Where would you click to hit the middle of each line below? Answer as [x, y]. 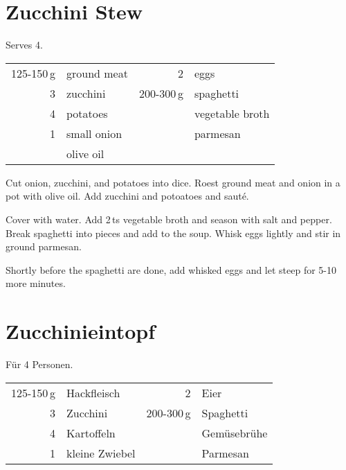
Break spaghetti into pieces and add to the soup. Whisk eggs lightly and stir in [173, 233]
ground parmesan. [44, 246]
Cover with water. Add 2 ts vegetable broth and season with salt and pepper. [169, 219]
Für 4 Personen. [39, 364]
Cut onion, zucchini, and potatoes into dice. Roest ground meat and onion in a [173, 182]
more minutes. [36, 283]
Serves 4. [24, 45]
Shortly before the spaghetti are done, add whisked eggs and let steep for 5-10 [171, 269]
